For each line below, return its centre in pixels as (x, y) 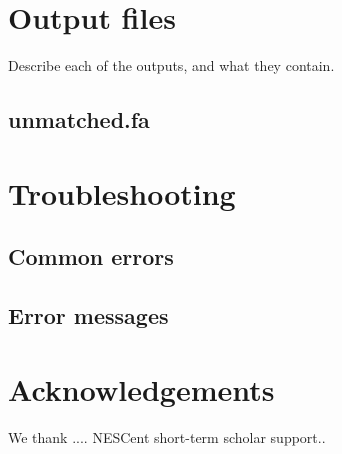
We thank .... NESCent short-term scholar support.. (167, 436)
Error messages (88, 315)
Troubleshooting (122, 192)
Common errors (91, 256)
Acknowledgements (141, 388)
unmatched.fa (79, 119)
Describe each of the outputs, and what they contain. (171, 65)
